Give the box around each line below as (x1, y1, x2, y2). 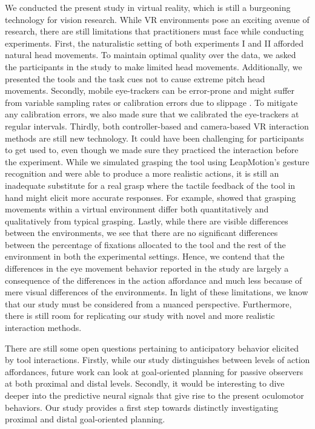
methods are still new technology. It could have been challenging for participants (5, 131, 304, 144)
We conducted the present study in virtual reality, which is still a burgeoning (5, 1, 291, 13)
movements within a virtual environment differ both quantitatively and (5, 203, 269, 215)
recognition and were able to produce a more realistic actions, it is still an (5, 167, 279, 180)
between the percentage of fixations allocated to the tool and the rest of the (5, 238, 286, 251)
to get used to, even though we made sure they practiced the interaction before (5, 143, 299, 156)
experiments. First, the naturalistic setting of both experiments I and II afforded (5, 36, 304, 49)
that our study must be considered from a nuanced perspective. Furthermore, (5, 297, 292, 310)
